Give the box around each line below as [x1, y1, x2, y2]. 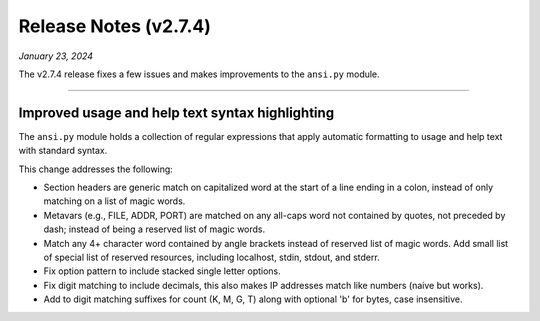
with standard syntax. [18, 145, 108, 157]
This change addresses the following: [18, 163, 174, 175]
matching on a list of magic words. [43, 195, 186, 207]
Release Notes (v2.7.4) [18, 15, 212, 37]
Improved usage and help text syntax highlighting [18, 104, 335, 121]
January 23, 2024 [18, 50, 94, 62]
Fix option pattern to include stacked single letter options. [43, 265, 282, 277]
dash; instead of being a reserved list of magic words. [43, 223, 266, 235]
